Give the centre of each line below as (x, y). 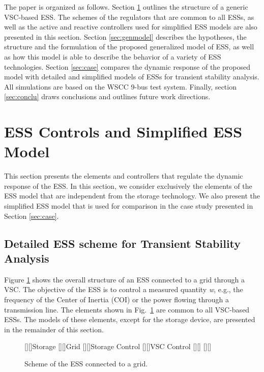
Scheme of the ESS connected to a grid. (86, 363)
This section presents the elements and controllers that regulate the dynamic (124, 176)
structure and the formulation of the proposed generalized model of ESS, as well (129, 47)
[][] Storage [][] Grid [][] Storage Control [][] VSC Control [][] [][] (118, 346)
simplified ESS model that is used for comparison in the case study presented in (129, 206)
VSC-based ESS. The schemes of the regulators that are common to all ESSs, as (129, 17)
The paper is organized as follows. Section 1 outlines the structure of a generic (126, 7)
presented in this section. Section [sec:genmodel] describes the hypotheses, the (125, 36)
